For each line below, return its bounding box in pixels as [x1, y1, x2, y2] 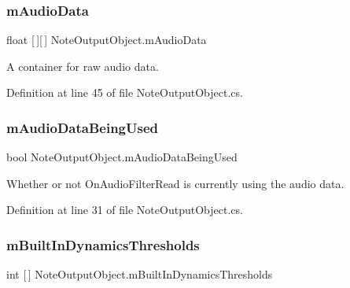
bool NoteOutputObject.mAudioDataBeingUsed [6, 149, 238, 165]
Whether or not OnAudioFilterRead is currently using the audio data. [6, 175, 344, 191]
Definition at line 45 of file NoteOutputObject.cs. [6, 84, 243, 101]
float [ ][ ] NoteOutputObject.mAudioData [6, 31, 207, 48]
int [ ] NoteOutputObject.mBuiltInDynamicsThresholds [6, 266, 273, 282]
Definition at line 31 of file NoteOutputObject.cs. [6, 201, 243, 218]
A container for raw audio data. [6, 57, 159, 74]
